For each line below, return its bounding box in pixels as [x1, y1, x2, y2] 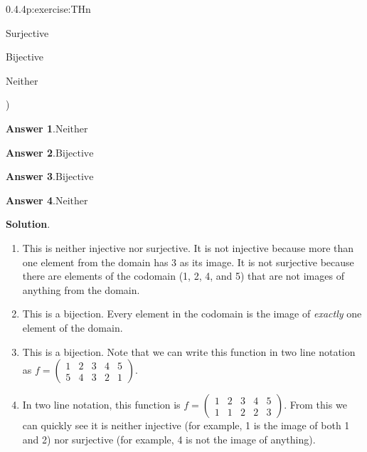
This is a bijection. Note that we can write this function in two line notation [22, 344, 356, 359]
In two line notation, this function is [22, 397, 181, 412]
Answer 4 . [6, 192, 55, 207]
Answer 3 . [6, 169, 55, 184]
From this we [289, 397, 347, 412]
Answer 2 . [6, 144, 55, 159]
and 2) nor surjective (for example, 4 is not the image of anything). [22, 431, 316, 446]
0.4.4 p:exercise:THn [6, 1, 91, 16]
